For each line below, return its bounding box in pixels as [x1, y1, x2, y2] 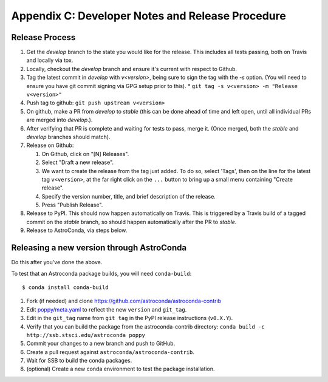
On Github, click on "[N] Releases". [41, 150, 129, 157]
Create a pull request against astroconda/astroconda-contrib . [26, 348, 194, 355]
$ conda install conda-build [22, 284, 109, 291]
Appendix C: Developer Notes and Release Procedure [11, 9, 287, 22]
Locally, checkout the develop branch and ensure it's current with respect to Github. [26, 65, 237, 72]
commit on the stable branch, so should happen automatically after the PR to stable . [26, 218, 237, 225]
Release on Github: [26, 142, 74, 149]
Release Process [11, 32, 76, 43]
